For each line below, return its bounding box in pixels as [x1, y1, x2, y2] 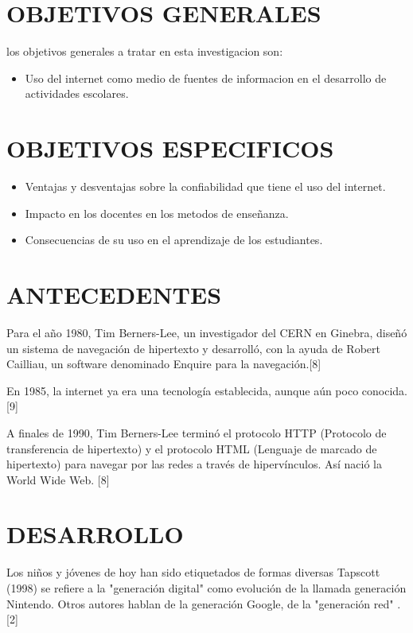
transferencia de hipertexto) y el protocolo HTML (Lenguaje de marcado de [6, 440, 377, 456]
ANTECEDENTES [6, 278, 222, 310]
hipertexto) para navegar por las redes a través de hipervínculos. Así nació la [6, 456, 382, 472]
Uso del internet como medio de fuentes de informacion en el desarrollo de [25, 69, 387, 86]
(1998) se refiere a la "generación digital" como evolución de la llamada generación [6, 580, 407, 596]
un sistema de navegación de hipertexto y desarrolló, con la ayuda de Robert [6, 340, 380, 356]
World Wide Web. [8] [6, 471, 110, 487]
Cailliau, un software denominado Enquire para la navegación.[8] [6, 355, 321, 372]
